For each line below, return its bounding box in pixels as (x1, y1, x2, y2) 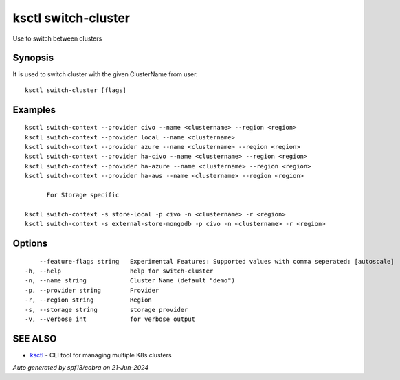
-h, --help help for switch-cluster (25, 267, 214, 275)
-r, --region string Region (25, 296, 153, 304)
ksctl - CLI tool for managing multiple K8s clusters (30, 350, 172, 359)
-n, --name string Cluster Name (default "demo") (25, 277, 235, 284)
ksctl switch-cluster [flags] (25, 86, 127, 94)
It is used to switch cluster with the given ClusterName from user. (12, 70, 198, 78)
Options (12, 237, 48, 249)
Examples (12, 104, 56, 115)
